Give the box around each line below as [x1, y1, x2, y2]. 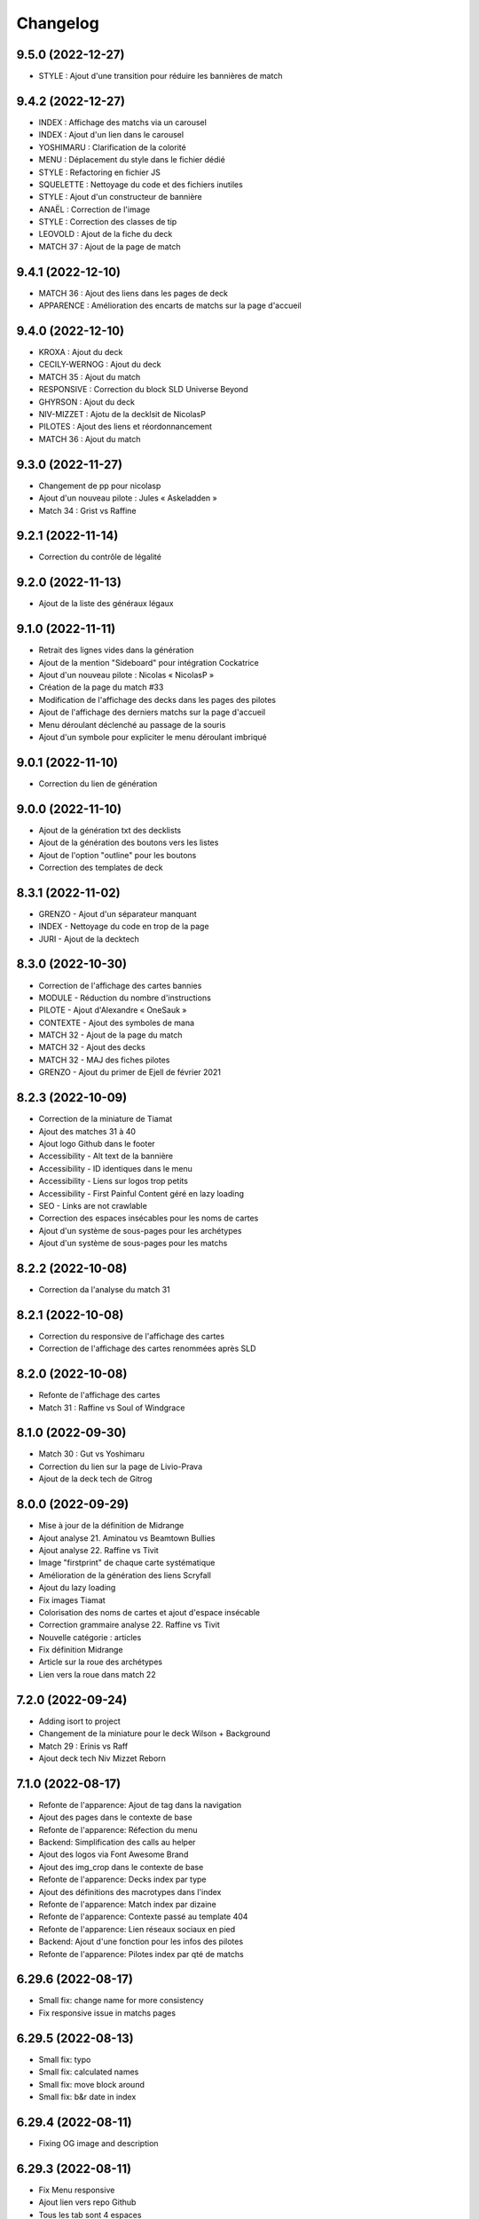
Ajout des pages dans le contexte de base [38, 1812, 192, 1823]
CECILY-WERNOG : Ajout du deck [38, 359, 161, 370]
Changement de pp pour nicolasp [38, 480, 161, 491]
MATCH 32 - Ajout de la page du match [38, 1030, 183, 1040]
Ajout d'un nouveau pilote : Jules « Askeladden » [38, 493, 217, 503]
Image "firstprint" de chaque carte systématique [38, 1558, 216, 1568]
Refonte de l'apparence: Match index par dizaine [38, 1899, 216, 1909]
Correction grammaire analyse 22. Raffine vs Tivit [38, 1620, 221, 1631]
